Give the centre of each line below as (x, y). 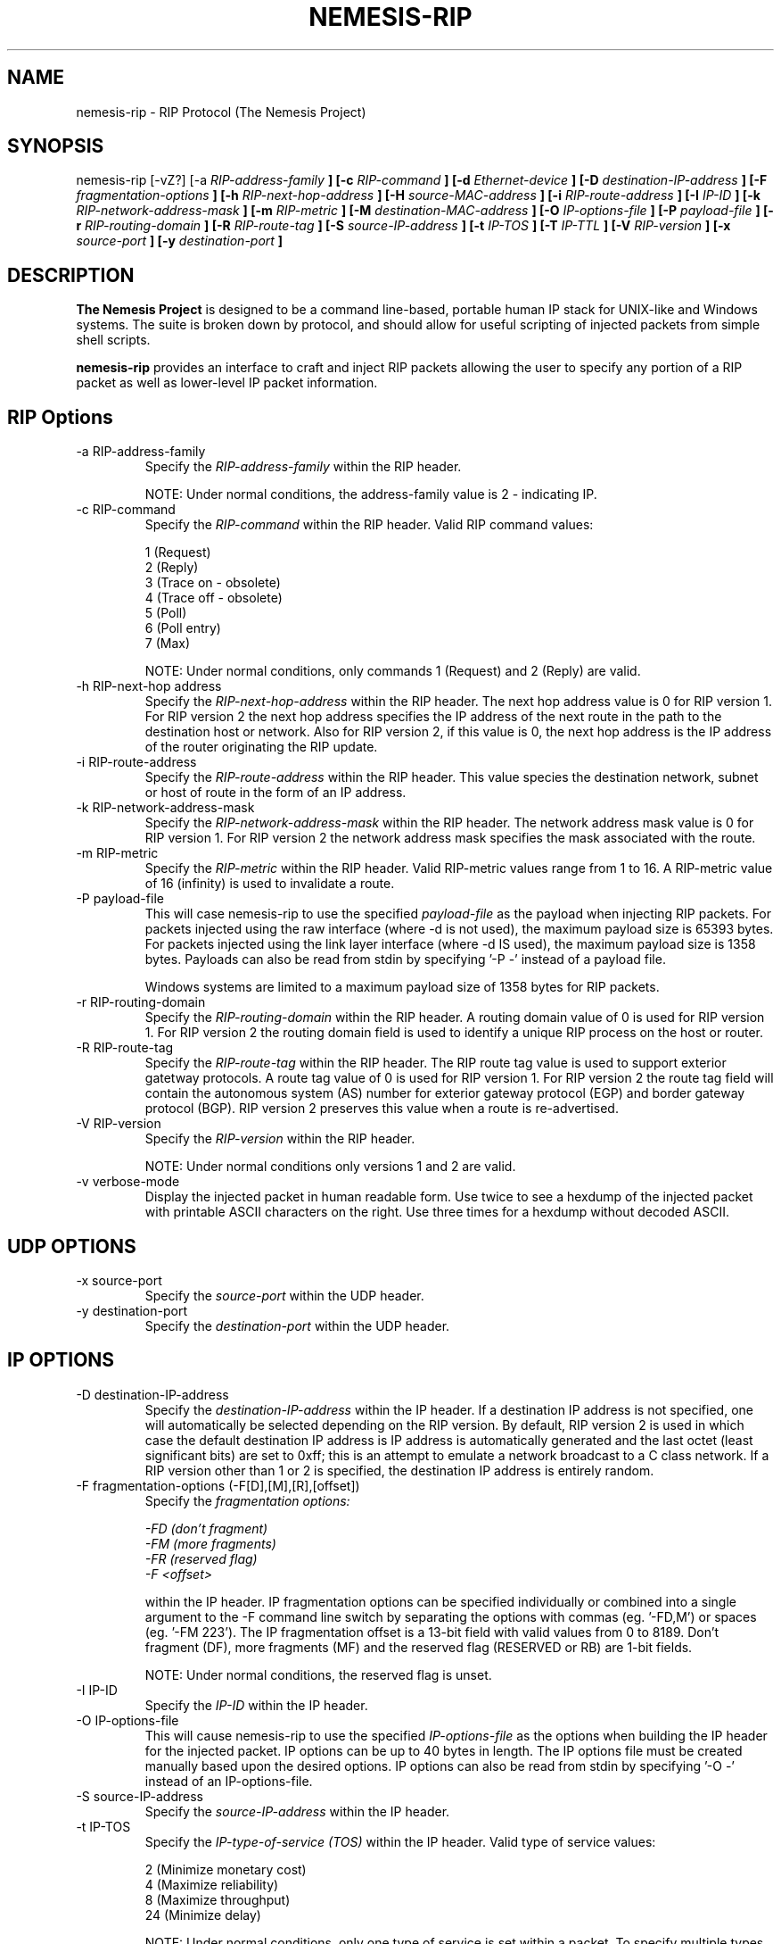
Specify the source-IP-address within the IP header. (297, 1811)
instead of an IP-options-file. (229, 1781)
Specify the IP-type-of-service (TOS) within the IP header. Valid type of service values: (400, 1841)
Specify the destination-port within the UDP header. (297, 1325)
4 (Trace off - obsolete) (214, 598)
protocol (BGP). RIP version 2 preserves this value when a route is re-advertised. (382, 1109)
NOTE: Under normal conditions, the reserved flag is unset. (318, 1674)
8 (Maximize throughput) (218, 1899)
